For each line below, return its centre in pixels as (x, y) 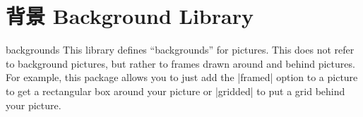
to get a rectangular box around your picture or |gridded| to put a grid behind (175, 91)
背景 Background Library (130, 16)
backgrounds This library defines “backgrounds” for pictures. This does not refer (180, 50)
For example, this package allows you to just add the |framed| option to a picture (182, 77)
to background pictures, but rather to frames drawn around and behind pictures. (180, 63)
